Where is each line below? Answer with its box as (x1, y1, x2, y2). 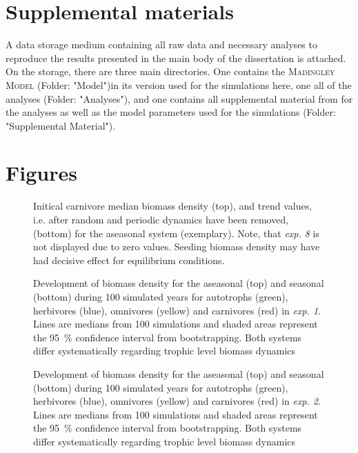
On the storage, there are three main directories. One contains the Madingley (6, 64, 335, 79)
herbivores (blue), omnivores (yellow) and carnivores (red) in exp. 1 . (33, 303, 321, 317)
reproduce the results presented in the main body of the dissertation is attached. (6, 50, 346, 65)
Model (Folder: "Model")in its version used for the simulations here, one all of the (6, 77, 352, 92)
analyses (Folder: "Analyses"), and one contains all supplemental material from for (6, 91, 353, 105)
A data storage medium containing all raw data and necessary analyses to (6, 37, 317, 52)
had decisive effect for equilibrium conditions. (33, 252, 225, 267)
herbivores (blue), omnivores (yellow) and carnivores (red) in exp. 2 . (33, 394, 321, 408)
